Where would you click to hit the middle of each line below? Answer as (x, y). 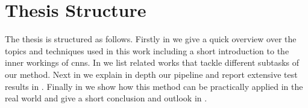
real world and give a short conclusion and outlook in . (106, 98)
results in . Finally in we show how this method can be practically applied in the (154, 86)
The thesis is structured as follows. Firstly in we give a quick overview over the (151, 39)
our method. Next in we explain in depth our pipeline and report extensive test (151, 74)
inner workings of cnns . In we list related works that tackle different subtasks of (152, 62)
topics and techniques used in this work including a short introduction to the (147, 50)
